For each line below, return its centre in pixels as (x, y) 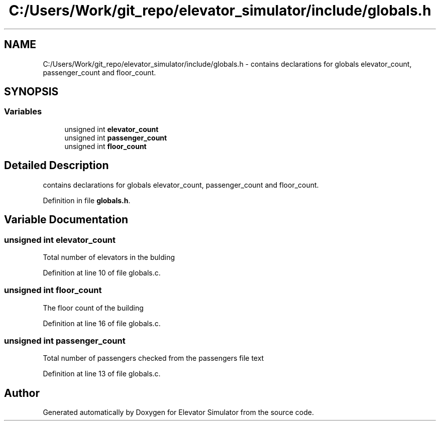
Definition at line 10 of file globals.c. (102, 272)
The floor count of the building (93, 308)
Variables (23, 112)
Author (22, 393)
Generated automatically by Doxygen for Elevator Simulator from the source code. (179, 412)
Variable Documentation (66, 220)
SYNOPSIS (31, 92)
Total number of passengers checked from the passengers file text (153, 358)
